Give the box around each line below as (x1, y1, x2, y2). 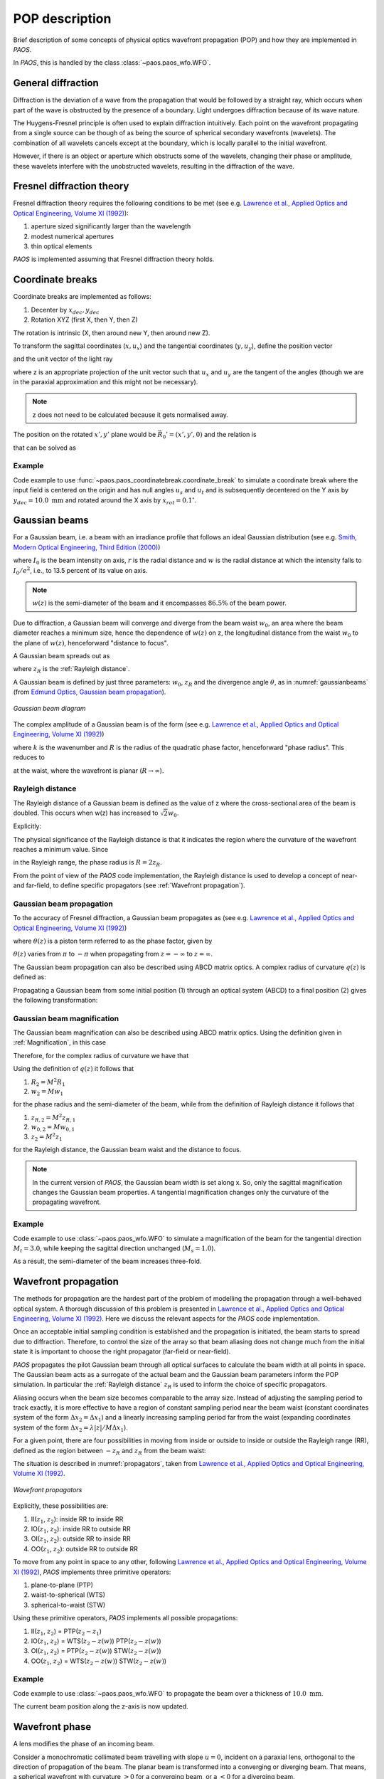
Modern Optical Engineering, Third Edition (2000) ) (13, 543, 161, 551)
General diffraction (13, 77, 99, 89)
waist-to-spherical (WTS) (31, 1590, 106, 1599)
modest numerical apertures (31, 232, 114, 241)
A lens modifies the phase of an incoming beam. (13, 1740, 155, 1748)
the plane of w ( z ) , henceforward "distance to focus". (13, 638, 169, 647)
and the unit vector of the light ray (13, 354, 113, 363)
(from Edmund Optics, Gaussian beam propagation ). (13, 687, 166, 697)
